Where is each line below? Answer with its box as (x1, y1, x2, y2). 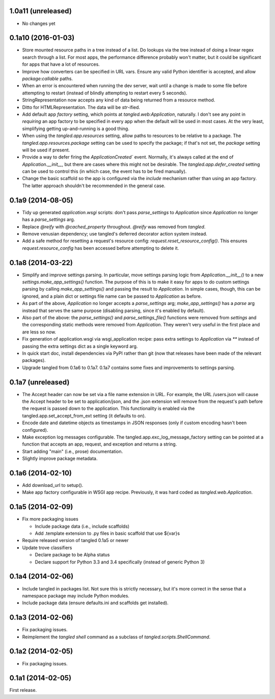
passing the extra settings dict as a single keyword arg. (22, 343, 138, 349)
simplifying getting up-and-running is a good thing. (22, 125, 129, 132)
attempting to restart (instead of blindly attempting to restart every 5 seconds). (22, 90, 187, 96)
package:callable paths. (22, 75, 73, 82)
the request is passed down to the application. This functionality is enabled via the (22, 405, 195, 411)
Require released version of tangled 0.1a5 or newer (22, 537, 129, 543)
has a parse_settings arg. (22, 217, 75, 223)
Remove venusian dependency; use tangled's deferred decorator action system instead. (22, 230, 207, 237)
